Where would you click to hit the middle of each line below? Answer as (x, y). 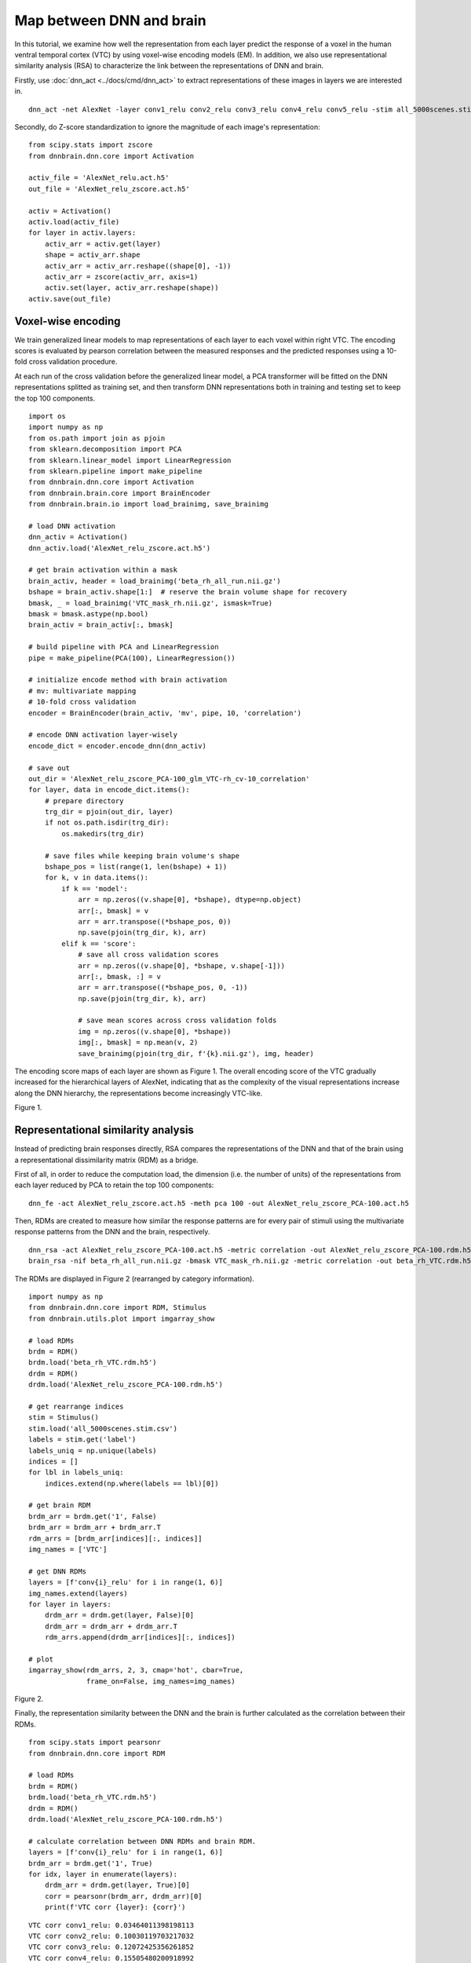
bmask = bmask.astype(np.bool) (89, 614)
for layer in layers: (70, 1604)
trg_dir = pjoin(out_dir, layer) (109, 812)
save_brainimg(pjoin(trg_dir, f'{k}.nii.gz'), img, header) (196, 1053)
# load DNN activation (72, 526)
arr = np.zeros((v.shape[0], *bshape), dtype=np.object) (190, 900)
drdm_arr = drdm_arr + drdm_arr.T (111, 1626)
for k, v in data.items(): (97, 878)
